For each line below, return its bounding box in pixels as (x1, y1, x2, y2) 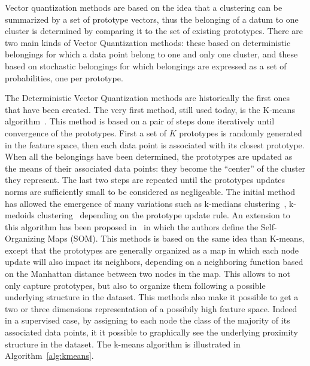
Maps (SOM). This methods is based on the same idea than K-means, (47, 232, 305, 245)
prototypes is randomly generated (179, 126, 302, 139)
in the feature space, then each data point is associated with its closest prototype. (5, 138, 305, 151)
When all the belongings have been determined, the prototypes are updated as (5, 150, 293, 163)
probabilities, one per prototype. (5, 71, 123, 84)
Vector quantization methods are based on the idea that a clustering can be (5, 1, 282, 13)
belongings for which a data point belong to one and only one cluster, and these (5, 48, 298, 60)
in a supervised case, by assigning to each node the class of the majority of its (5, 314, 290, 327)
